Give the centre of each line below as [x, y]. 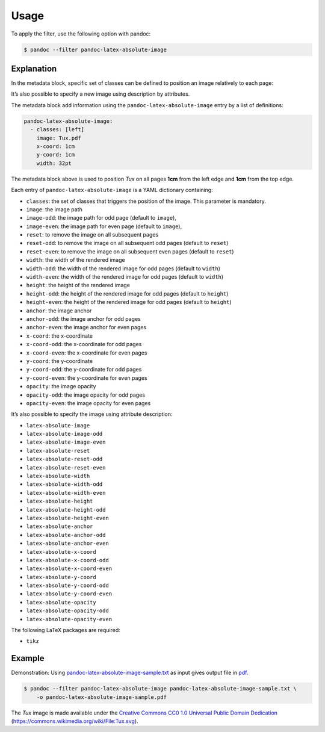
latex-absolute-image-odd [64, 434]
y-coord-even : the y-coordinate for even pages [87, 378]
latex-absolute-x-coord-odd [68, 560]
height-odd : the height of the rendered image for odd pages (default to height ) [127, 293]
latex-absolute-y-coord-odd [68, 586]
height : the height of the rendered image [78, 285]
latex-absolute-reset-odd [64, 459]
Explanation [34, 68]
